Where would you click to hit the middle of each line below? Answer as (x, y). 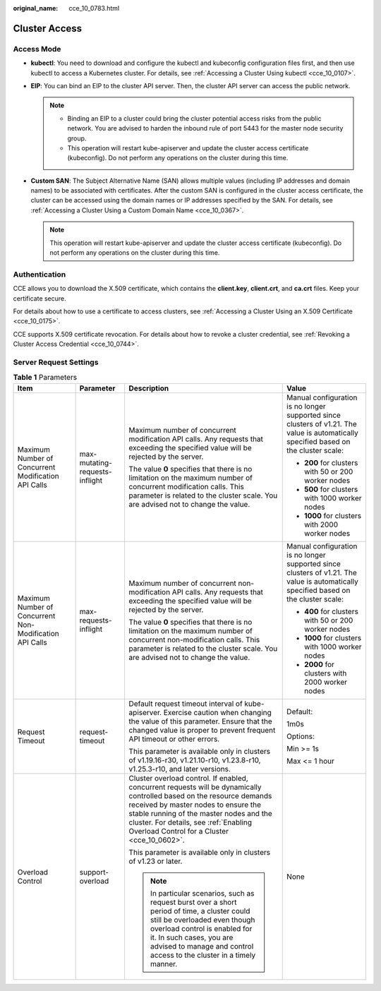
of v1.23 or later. (156, 861)
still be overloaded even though (203, 920)
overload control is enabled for (201, 928)
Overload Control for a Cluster (179, 831)
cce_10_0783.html (94, 8)
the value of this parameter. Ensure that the (201, 721)
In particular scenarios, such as (202, 893)
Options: (301, 736)
